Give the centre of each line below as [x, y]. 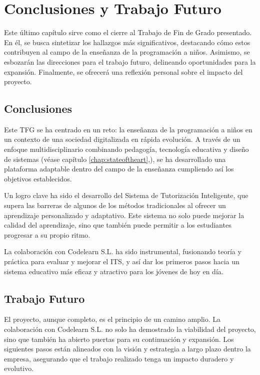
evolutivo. [19, 368]
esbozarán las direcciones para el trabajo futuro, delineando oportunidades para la [130, 61]
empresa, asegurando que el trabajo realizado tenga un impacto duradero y [119, 358]
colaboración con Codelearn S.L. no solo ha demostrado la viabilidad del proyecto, [130, 329]
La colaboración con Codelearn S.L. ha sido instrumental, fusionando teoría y [123, 251]
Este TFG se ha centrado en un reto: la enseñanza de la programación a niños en [128, 129]
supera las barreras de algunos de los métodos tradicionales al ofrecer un [115, 205]
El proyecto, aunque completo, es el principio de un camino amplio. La [112, 319]
